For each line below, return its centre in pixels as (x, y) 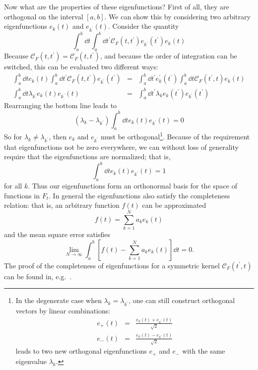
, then (58, 137)
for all (13, 186)
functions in (22, 195)
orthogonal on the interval (44, 16)
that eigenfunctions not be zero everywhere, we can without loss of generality (121, 147)
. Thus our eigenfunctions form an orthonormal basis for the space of (132, 186)
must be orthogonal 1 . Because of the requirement (175, 136)
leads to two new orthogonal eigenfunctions (81, 351)
